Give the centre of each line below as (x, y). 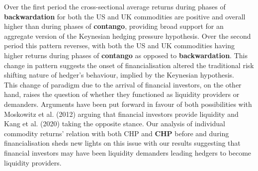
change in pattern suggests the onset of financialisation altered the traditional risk (129, 65)
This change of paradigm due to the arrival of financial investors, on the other (123, 84)
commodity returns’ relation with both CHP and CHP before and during (117, 133)
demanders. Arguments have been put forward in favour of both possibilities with (128, 104)
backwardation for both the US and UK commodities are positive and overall (125, 16)
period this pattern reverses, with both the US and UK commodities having (120, 45)
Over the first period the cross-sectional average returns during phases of (115, 6)
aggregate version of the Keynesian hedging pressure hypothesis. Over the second (128, 36)
